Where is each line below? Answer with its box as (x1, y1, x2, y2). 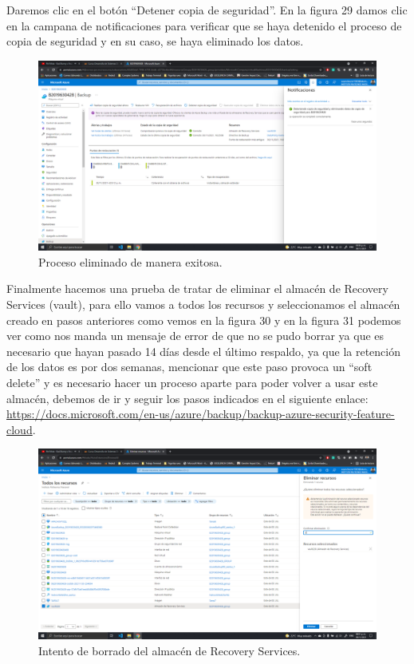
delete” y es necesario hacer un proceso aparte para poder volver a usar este (6, 374, 378, 391)
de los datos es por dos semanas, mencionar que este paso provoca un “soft (6, 358, 373, 375)
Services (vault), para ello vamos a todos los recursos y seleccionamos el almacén (6, 296, 400, 313)
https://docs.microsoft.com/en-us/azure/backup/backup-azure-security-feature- (6, 405, 395, 422)
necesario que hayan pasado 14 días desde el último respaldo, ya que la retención (6, 342, 400, 359)
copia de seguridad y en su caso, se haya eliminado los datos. (6, 33, 304, 49)
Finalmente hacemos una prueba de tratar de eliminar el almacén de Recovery (6, 280, 388, 297)
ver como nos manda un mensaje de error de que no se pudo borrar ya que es (6, 327, 384, 344)
